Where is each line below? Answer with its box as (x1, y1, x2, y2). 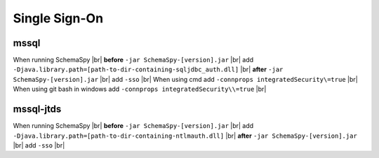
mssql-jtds (13, 103, 62, 115)
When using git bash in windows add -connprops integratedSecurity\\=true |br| (13, 85, 267, 94)
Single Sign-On (13, 10, 104, 26)
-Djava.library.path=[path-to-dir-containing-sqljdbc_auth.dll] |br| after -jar (13, 65, 284, 73)
